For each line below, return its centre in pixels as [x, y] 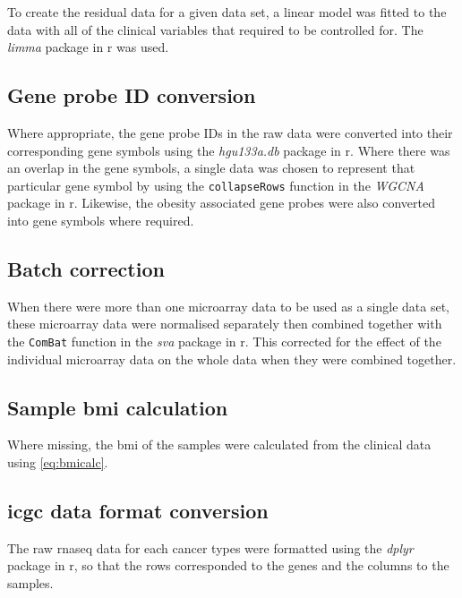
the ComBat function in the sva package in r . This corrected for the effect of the [224, 341]
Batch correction [86, 269]
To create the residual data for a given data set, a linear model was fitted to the [227, 12]
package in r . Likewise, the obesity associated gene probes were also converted [221, 203]
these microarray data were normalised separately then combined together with [225, 324]
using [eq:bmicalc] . [58, 462]
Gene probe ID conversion [132, 95]
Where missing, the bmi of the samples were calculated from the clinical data [219, 444]
